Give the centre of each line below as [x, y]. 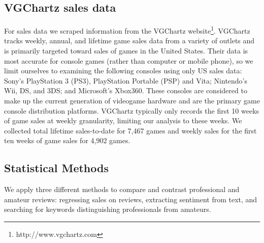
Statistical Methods [56, 168]
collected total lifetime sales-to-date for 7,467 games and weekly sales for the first [130, 130]
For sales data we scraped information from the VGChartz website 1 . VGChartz [127, 30]
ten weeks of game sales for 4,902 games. [67, 140]
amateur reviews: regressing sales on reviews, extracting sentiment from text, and [131, 199]
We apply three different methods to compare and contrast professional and [122, 189]
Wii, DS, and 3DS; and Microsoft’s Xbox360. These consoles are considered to [126, 90]
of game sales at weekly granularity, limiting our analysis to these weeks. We [123, 120]
